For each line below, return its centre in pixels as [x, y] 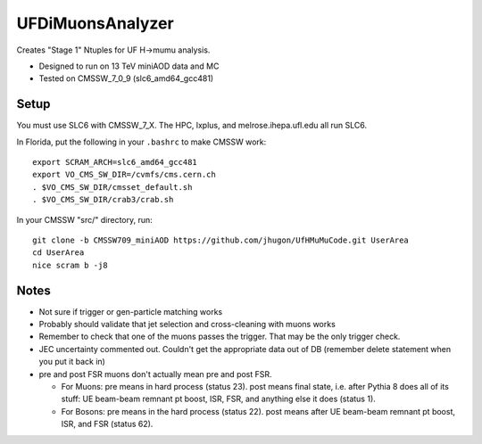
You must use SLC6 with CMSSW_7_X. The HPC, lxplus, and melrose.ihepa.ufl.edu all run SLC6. [192, 126]
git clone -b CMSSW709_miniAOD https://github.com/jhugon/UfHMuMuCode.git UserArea [221, 240]
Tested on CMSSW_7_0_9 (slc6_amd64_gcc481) [126, 78]
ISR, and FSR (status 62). [107, 424]
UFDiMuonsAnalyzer [95, 23]
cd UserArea [58, 253]
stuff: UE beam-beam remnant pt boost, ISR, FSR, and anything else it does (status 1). [219, 399]
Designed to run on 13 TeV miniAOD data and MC [129, 66]
